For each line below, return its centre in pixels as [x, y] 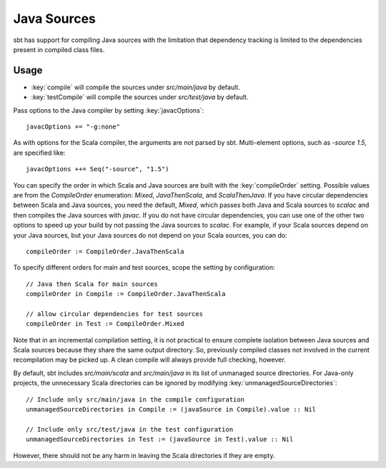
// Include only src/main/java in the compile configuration [135, 399]
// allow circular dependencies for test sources [115, 314]
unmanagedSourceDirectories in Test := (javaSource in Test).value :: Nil [160, 439]
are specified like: [39, 153]
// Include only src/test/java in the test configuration [130, 429]
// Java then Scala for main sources [92, 284]
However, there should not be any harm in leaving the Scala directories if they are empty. [144, 455]
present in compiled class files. [59, 49]
